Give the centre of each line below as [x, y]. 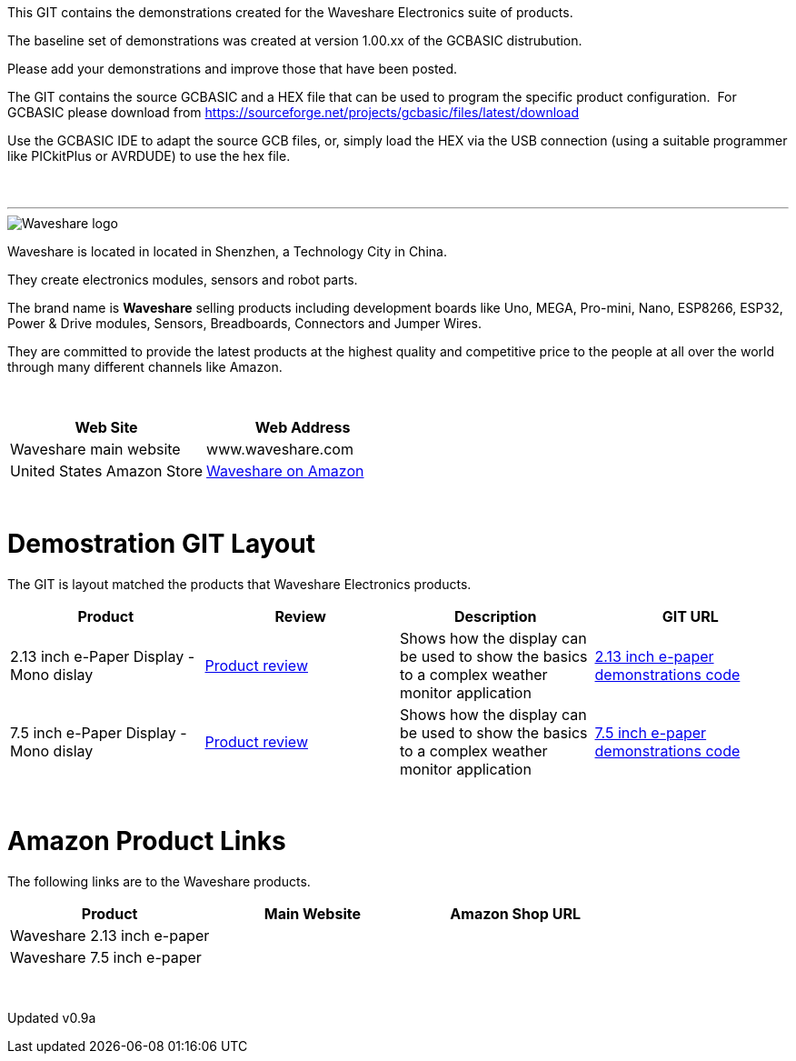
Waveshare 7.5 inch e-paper [106, 957]
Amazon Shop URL [515, 914]
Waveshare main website [95, 449]
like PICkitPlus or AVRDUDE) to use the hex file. [149, 156]
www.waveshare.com [280, 449]
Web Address [303, 427]
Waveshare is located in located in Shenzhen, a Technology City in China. [227, 251]
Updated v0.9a [52, 1018]
